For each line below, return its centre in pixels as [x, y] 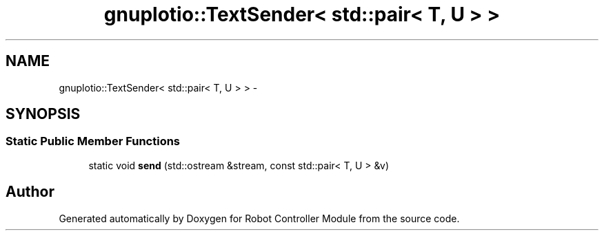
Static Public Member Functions [93, 141]
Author [30, 192]
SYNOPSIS [43, 114]
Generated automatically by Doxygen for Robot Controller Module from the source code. [259, 218]
